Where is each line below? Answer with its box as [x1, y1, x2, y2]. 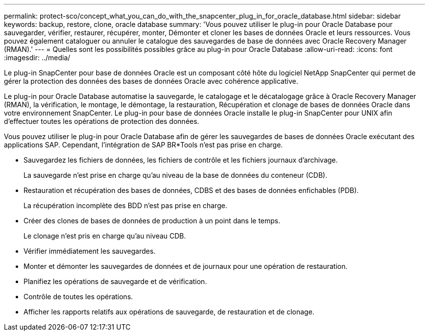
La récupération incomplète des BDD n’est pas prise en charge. [24, 201, 227, 210]
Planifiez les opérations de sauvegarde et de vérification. [24, 277, 207, 286]
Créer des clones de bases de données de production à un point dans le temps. [24, 216, 281, 225]
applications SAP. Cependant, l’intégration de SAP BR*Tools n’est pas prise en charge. [4, 141, 283, 149]
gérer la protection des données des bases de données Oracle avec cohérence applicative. [4, 77, 298, 85]
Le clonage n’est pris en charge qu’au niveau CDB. [24, 232, 186, 240]
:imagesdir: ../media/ [4, 53, 71, 62]
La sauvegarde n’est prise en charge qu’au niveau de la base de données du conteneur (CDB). [24, 171, 328, 179]
